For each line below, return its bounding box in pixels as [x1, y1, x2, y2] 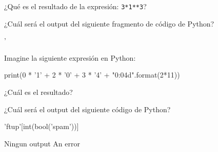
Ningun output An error [4, 138, 80, 148]
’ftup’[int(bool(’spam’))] [4, 121, 79, 132]
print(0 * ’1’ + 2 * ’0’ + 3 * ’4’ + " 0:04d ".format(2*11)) [4, 69, 180, 80]
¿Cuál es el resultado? [4, 87, 73, 97]
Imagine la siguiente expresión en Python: [4, 52, 136, 63]
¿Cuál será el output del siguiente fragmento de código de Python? [4, 18, 214, 29]
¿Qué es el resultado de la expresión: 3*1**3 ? [4, 1, 147, 11]
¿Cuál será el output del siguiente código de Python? [4, 104, 171, 114]
